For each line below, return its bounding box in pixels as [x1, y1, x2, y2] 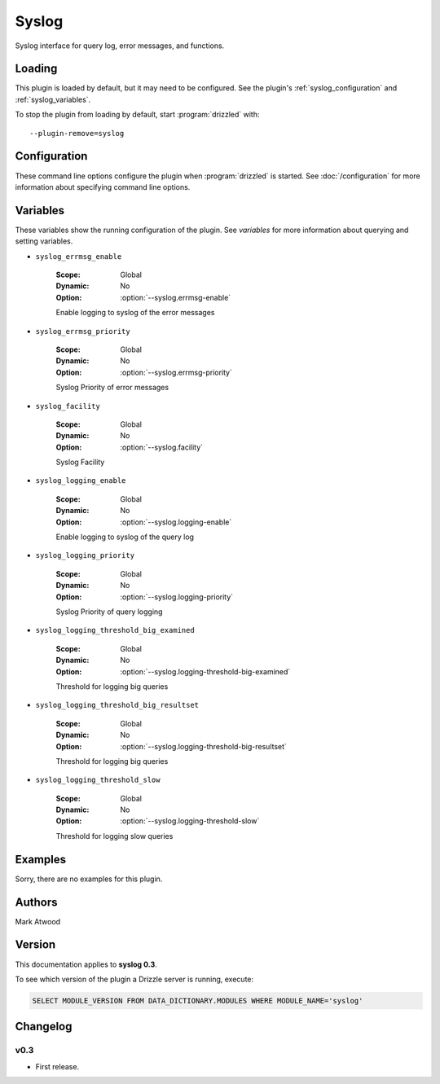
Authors [15, 895, 58, 909]
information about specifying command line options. [15, 182, 191, 191]
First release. [35, 1061, 80, 1071]
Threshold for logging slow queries [55, 831, 174, 840]
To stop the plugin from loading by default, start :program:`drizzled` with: [15, 110, 260, 120]
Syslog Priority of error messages [55, 383, 169, 393]
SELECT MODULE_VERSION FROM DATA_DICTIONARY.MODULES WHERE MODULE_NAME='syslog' [32, 996, 363, 1005]
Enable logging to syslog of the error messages [55, 308, 215, 318]
